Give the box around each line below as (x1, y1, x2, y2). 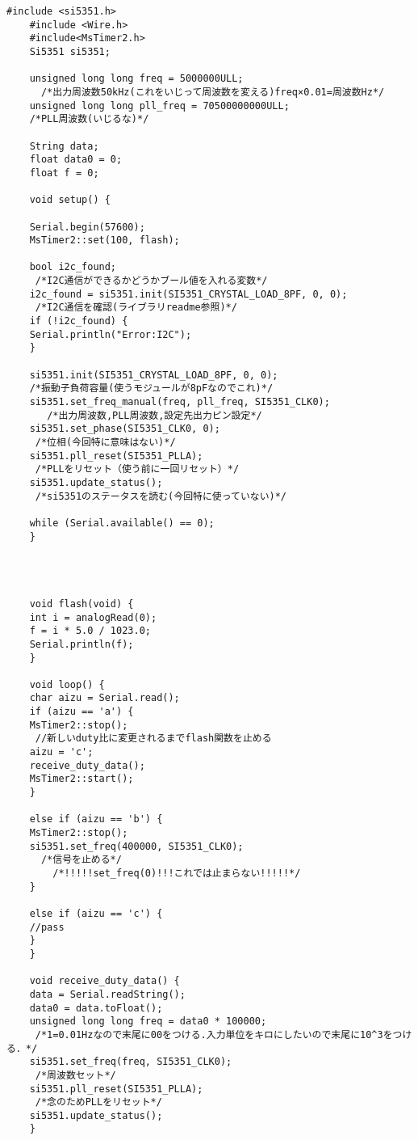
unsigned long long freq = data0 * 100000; (29, 1015, 267, 1028)
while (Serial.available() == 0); (29, 517, 215, 529)
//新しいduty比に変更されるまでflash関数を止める (35, 733, 272, 745)
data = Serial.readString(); (29, 988, 186, 1000)
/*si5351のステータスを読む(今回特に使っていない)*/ (35, 490, 287, 502)
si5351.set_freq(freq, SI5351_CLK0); (29, 1056, 232, 1068)
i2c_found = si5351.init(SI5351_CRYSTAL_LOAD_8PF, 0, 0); (29, 288, 348, 300)
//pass (29, 921, 65, 933)
